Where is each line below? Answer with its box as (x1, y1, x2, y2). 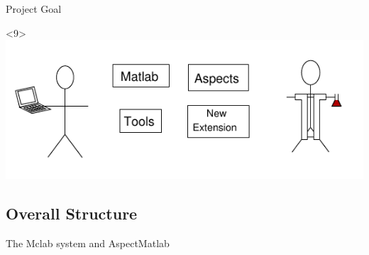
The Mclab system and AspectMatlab (6, 235, 170, 250)
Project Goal (6, 1, 62, 16)
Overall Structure (6, 202, 138, 224)
